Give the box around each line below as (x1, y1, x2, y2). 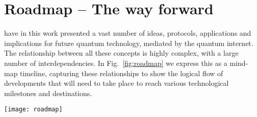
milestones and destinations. (4, 87, 92, 98)
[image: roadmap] (4, 106, 63, 113)
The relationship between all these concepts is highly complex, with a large (4, 48, 239, 58)
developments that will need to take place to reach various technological (4, 78, 229, 88)
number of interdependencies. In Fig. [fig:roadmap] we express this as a (4, 57, 227, 68)
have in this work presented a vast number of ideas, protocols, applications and (4, 28, 251, 38)
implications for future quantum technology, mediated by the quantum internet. (4, 37, 253, 48)
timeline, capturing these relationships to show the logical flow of (20, 67, 223, 78)
